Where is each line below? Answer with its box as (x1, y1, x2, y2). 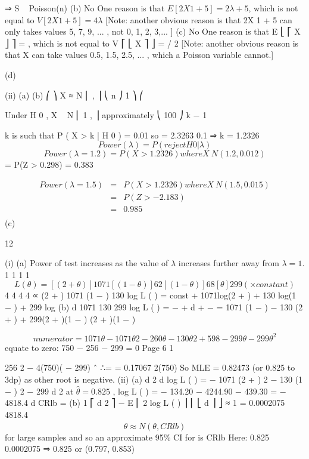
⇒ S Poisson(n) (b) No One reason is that (5, 2, 165, 14)
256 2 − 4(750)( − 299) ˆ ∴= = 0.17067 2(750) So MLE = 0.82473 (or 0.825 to (5, 361, 295, 374)
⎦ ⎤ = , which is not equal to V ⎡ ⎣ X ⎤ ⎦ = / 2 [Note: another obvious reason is (5, 36, 299, 49)
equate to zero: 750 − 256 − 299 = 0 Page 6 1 (5, 341, 174, 353)
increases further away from (178, 257, 279, 269)
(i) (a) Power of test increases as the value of (5, 257, 168, 269)
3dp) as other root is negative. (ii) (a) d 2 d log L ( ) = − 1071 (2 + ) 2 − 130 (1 (5, 372, 303, 385)
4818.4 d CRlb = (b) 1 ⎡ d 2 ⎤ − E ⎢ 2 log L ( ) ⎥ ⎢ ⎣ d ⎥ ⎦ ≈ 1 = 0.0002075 (5, 396, 285, 409)
